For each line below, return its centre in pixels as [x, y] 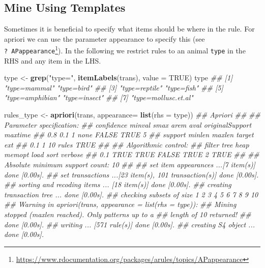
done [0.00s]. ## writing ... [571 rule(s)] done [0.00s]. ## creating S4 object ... [130, 224]
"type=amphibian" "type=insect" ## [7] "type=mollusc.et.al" [99, 97]
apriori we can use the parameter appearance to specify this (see [105, 38]
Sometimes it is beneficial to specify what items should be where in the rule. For [129, 29]
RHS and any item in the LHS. [53, 60]
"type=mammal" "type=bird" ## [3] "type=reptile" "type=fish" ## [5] [114, 87]
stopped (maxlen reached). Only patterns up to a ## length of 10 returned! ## [128, 214]
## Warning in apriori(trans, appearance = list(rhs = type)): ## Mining [120, 204]
